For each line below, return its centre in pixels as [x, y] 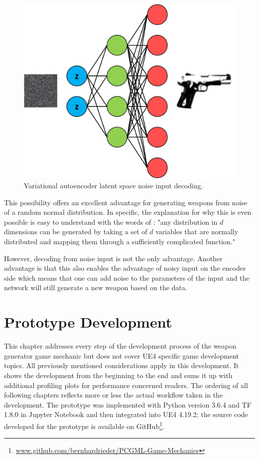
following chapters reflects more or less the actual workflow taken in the [114, 395]
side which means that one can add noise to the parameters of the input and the [127, 277]
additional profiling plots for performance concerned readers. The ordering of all [126, 385]
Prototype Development [88, 322]
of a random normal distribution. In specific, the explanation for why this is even [128, 212]
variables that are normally [197, 231]
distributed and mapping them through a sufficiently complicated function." [120, 241]
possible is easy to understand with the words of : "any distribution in [111, 222]
